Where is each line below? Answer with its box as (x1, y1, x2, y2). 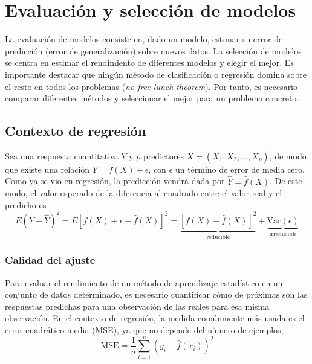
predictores (143, 149, 184, 162)
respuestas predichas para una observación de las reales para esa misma (5, 299, 270, 312)
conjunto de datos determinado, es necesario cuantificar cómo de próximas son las (5, 288, 308, 301)
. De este (269, 174, 302, 187)
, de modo (269, 149, 307, 162)
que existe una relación (5, 162, 90, 175)
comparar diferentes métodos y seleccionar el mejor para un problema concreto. (5, 92, 299, 104)
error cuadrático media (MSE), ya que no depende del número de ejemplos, (5, 324, 284, 336)
